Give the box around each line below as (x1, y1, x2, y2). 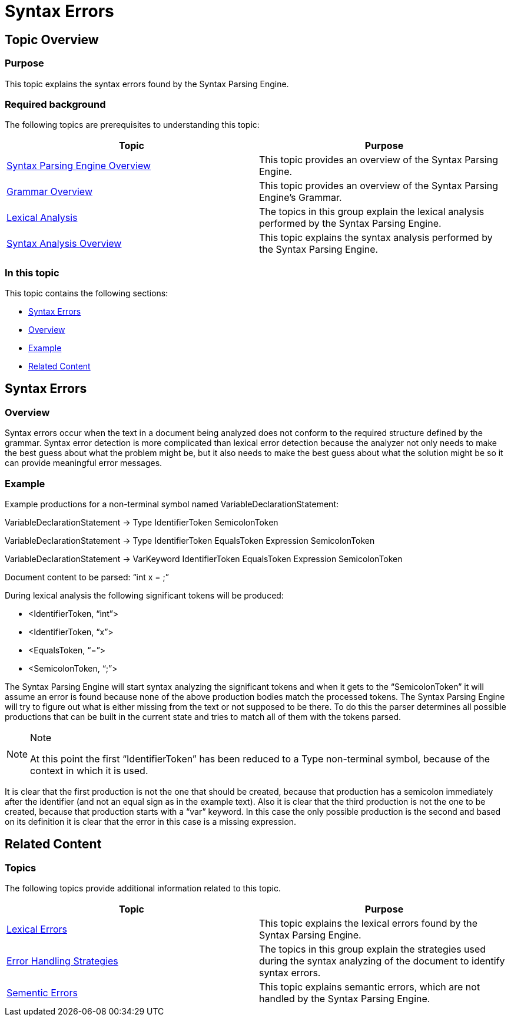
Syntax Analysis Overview (6, 237, 122, 250)
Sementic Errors (6, 987, 78, 999)
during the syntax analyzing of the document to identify (259, 955, 505, 967)
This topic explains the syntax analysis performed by (259, 232, 493, 244)
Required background (5, 98, 106, 110)
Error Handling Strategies (6, 955, 118, 967)
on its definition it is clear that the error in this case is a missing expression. (5, 817, 297, 827)
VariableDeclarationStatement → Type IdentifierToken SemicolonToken (5, 517, 278, 528)
